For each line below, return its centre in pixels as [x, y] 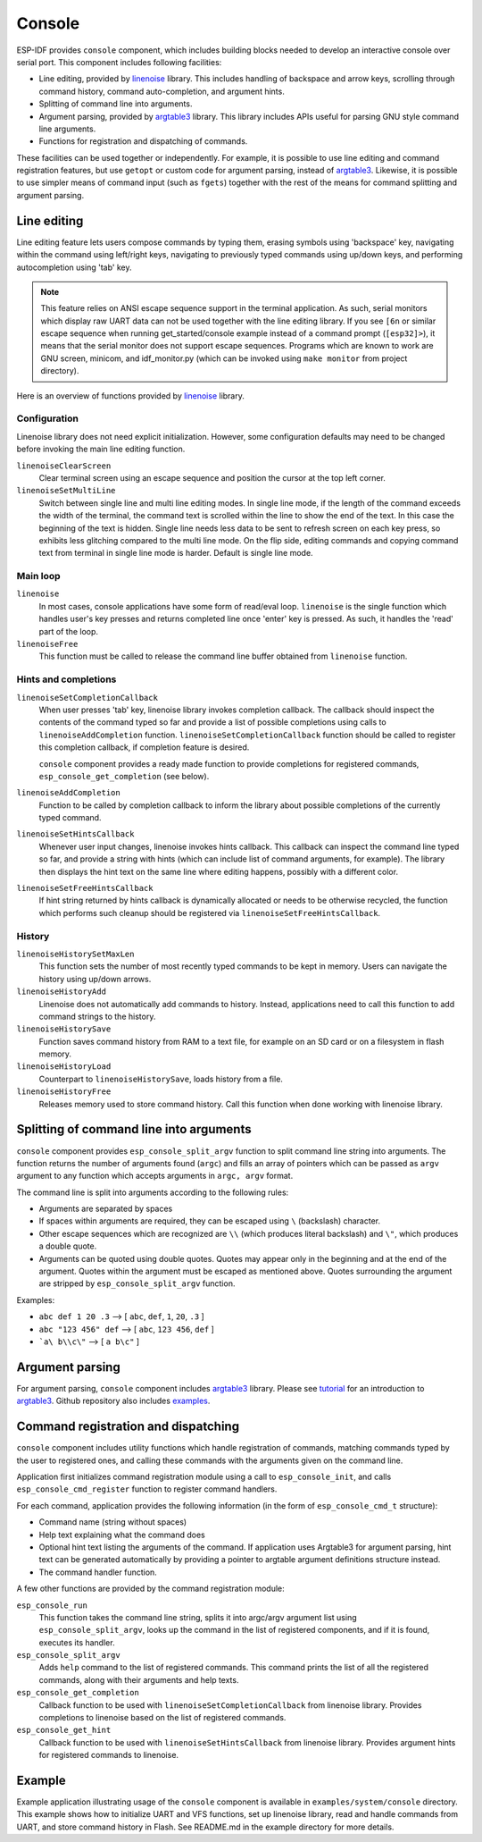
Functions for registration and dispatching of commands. [143, 141]
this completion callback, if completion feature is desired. [144, 747]
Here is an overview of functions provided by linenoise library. [130, 395]
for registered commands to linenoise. [108, 1755]
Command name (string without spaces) [113, 1522]
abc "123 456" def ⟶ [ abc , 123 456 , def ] [126, 1329]
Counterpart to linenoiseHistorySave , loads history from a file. [161, 1079]
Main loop [39, 576]
